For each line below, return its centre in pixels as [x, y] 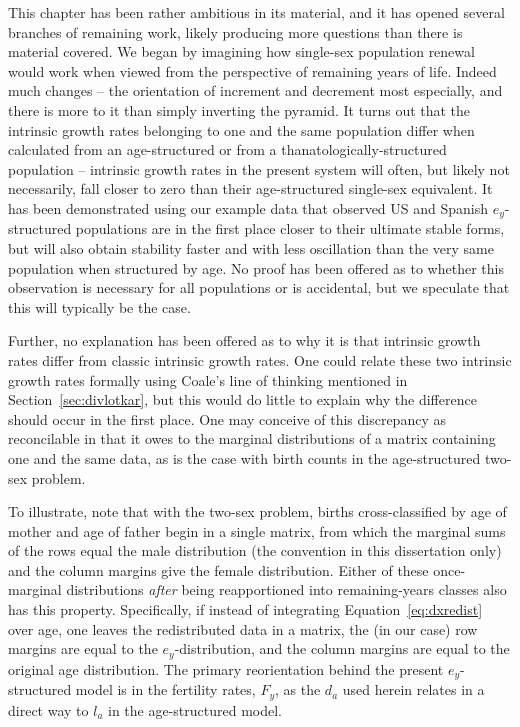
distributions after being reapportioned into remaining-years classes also [286, 589]
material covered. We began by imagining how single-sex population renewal [241, 51]
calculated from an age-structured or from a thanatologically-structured [227, 149]
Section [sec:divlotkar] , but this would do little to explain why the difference [242, 399]
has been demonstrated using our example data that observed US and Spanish [248, 207]
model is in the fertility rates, [165, 689]
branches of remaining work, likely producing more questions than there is [235, 31]
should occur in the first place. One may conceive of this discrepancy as [227, 418]
